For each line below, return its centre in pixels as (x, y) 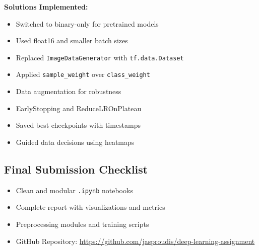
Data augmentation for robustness (69, 91)
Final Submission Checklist (76, 169)
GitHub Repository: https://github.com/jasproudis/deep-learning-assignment (135, 241)
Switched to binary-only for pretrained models (87, 23)
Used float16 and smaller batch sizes (72, 40)
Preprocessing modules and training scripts (82, 224)
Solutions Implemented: (46, 7)
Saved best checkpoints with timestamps (78, 125)
